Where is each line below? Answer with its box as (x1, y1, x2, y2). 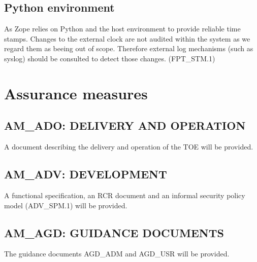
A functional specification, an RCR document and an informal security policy (4, 190, 245, 200)
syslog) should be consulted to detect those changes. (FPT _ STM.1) (4, 53, 215, 63)
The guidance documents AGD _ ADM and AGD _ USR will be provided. (4, 248, 230, 259)
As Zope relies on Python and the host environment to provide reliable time (4, 23, 241, 34)
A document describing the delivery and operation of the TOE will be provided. (4, 141, 253, 152)
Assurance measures (4, 83, 148, 103)
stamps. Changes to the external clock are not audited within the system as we (4, 33, 250, 44)
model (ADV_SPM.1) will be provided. (4, 200, 127, 210)
